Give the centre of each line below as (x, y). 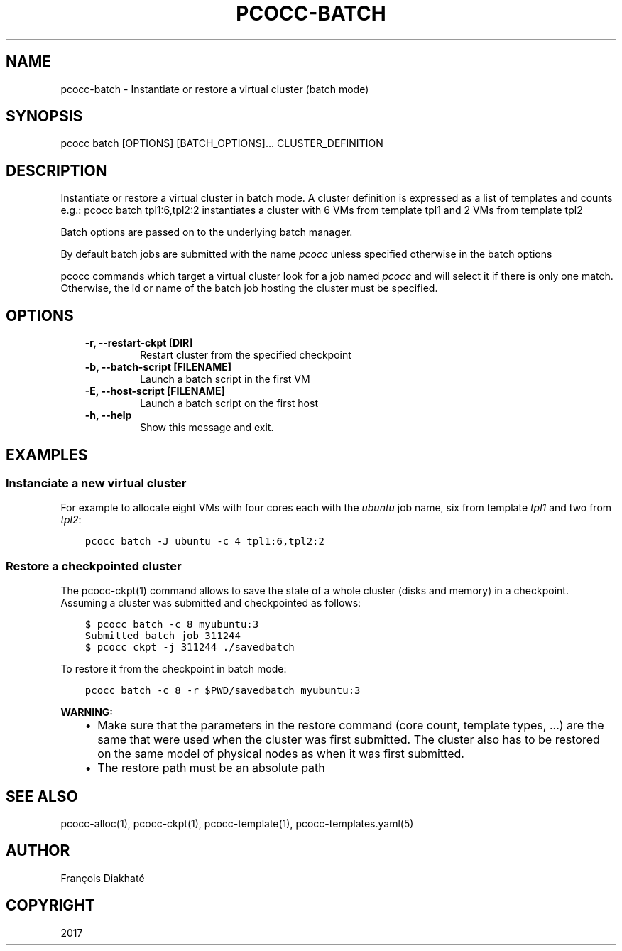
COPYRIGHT (50, 906)
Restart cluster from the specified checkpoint (246, 355)
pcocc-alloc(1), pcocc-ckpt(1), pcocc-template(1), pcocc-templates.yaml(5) (237, 823)
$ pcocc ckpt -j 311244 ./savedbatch (190, 647)
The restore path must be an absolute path (211, 768)
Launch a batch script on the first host (229, 403)
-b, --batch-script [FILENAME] (158, 367)
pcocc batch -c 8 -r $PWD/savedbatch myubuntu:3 (223, 691)
